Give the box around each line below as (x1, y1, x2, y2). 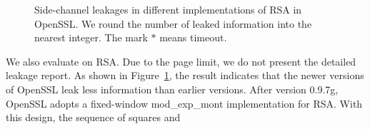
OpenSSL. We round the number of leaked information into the (34, 16, 312, 31)
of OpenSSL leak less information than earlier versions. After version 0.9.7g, (6, 81, 339, 96)
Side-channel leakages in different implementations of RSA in (34, 2, 302, 16)
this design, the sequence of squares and (6, 110, 181, 125)
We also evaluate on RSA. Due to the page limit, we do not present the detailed (6, 53, 356, 68)
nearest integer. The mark (34, 30, 148, 45)
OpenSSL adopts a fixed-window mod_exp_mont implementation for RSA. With (6, 96, 363, 110)
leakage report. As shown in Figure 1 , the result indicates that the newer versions (6, 68, 364, 83)
